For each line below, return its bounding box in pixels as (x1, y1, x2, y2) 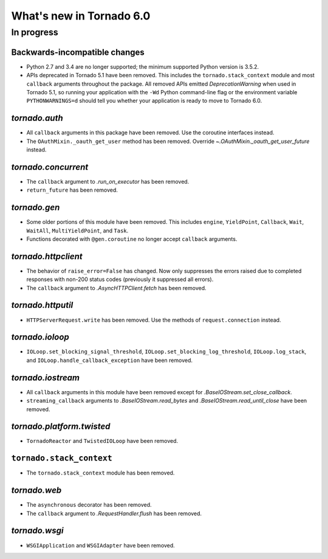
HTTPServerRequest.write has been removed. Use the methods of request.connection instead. (26, 316, 282, 324)
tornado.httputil (11, 300, 73, 310)
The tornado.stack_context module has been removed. (26, 469, 175, 477)
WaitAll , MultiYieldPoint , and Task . (26, 227, 129, 234)
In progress (11, 27, 59, 38)
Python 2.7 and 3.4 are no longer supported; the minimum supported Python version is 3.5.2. (26, 63, 259, 70)
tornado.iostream (11, 372, 80, 383)
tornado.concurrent (11, 162, 89, 172)
